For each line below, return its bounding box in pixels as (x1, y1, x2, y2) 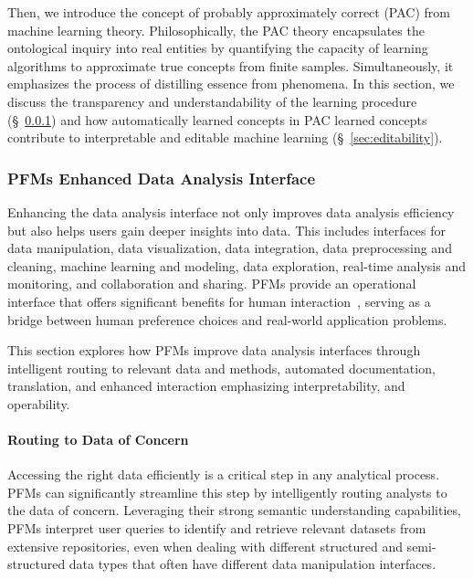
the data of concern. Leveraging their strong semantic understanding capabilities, (7, 500, 461, 520)
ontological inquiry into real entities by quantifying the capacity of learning (7, 38, 428, 58)
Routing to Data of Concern (7, 430, 189, 449)
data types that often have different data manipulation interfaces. (68, 554, 436, 574)
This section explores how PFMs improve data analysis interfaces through (7, 341, 421, 360)
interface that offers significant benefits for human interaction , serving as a (7, 291, 431, 311)
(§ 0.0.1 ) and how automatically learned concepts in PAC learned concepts (7, 110, 427, 129)
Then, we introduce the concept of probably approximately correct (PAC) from (7, 3, 451, 21)
